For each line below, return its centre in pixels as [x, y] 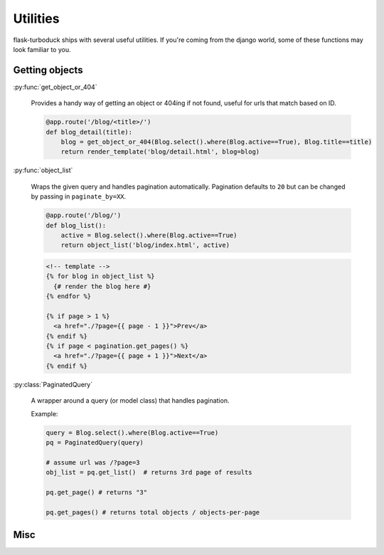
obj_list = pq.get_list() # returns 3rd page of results [149, 472]
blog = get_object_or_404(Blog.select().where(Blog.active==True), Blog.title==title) [217, 142]
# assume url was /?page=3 [93, 462]
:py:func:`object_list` [43, 170]
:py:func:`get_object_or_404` [55, 87]
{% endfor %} [69, 296]
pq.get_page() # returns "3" [97, 492]
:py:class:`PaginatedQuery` [53, 384]
